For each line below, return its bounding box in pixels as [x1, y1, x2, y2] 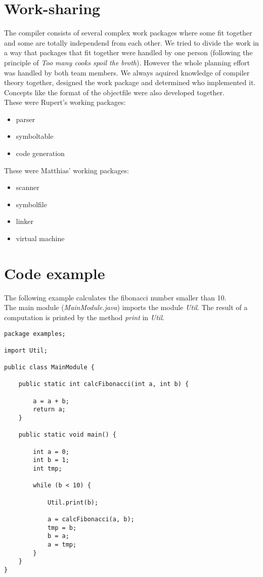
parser [16, 113, 35, 124]
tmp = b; [47, 524, 77, 531]
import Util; [4, 347, 48, 354]
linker [16, 216, 34, 226]
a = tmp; [47, 541, 77, 548]
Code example [4, 262, 105, 283]
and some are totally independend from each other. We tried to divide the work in [4, 37, 259, 48]
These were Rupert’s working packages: [4, 97, 126, 107]
